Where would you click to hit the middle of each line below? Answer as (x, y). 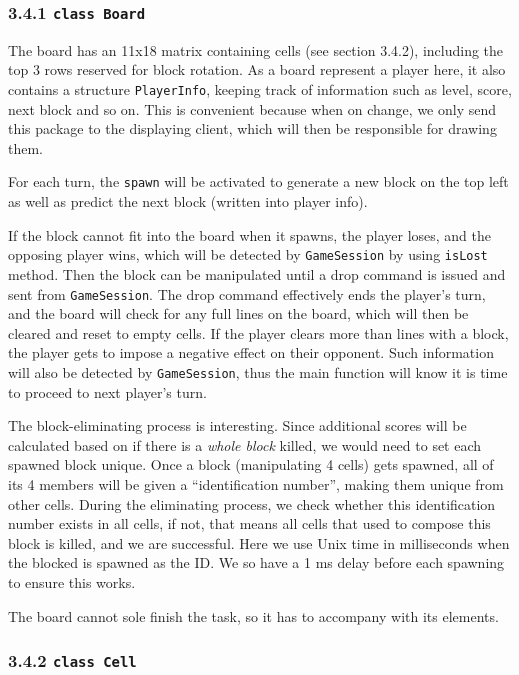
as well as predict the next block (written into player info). (188, 201)
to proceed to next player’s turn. (107, 391)
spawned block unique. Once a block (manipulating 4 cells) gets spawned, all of (251, 464)
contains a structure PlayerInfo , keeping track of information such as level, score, (260, 88)
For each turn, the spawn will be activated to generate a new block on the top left (258, 181)
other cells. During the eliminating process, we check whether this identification (252, 503)
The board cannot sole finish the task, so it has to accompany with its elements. (253, 615)
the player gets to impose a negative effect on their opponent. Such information (251, 352)
